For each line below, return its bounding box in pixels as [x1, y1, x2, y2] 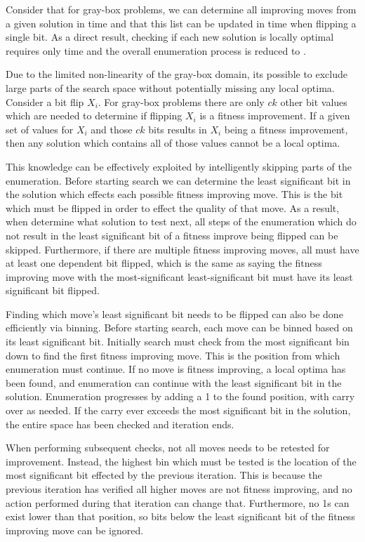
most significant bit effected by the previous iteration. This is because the [6, 468, 322, 482]
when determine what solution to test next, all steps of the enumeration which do [6, 214, 357, 229]
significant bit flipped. [6, 283, 100, 298]
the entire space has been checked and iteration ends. [6, 416, 234, 431]
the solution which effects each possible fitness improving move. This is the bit [6, 187, 343, 201]
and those [91, 121, 133, 136]
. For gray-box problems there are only [98, 94, 265, 109]
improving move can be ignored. [6, 522, 144, 537]
